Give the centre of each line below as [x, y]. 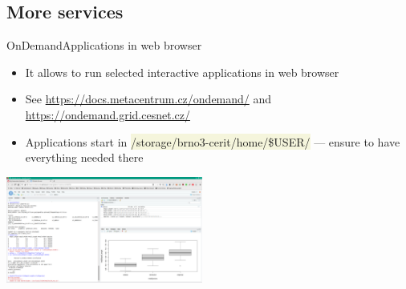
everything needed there [84, 157]
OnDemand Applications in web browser [104, 45]
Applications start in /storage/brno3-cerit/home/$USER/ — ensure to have [213, 141]
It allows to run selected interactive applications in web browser [182, 72]
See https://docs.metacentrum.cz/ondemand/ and [148, 99]
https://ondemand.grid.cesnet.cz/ [108, 114]
